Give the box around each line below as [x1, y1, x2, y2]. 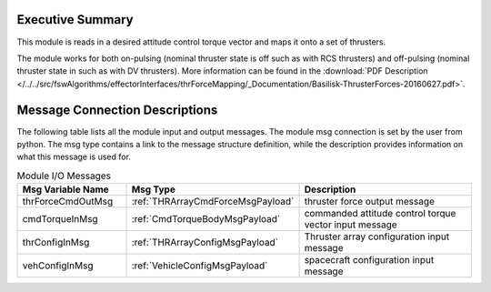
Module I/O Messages [16, 169, 112, 182]
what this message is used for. [16, 151, 132, 163]
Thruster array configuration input [304, 230, 450, 243]
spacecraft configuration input [304, 254, 435, 267]
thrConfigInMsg [22, 237, 90, 249]
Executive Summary [16, 12, 134, 27]
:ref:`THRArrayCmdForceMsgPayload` [131, 196, 295, 208]
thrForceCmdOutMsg [22, 196, 114, 208]
